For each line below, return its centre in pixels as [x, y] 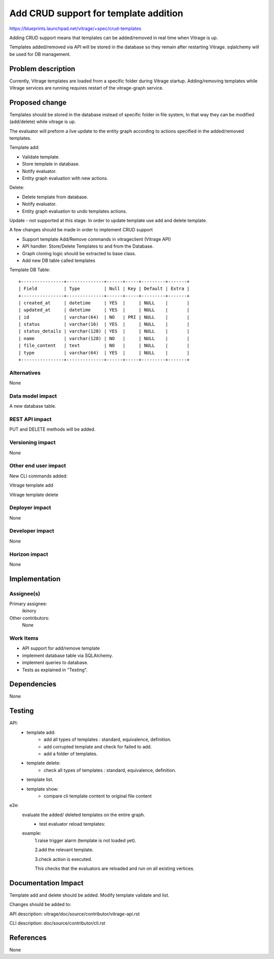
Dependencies [33, 684]
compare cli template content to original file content [98, 796]
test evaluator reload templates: [72, 824]
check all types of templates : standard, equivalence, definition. [110, 770]
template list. [40, 780]
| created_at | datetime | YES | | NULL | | [104, 303]
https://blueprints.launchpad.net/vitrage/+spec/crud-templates [75, 28]
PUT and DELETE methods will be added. [53, 429]
